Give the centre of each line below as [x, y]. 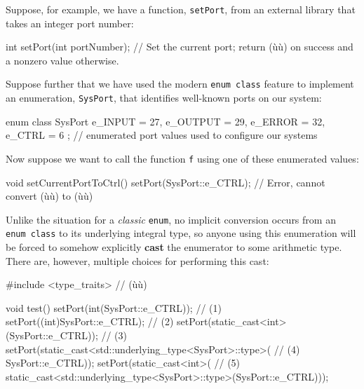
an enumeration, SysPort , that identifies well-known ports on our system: [164, 98]
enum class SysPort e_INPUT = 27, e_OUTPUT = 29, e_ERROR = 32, [166, 121]
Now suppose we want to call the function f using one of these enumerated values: [182, 158]
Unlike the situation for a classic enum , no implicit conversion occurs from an [171, 219]
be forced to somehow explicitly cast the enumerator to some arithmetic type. [174, 247]
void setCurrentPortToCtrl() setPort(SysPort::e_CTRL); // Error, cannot [166, 182]
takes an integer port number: [70, 23]
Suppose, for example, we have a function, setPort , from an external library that [181, 9]
